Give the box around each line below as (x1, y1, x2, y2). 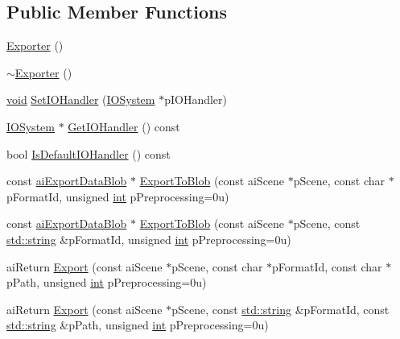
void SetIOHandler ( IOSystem (6, 91, 155, 108)
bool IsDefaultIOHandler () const (6, 145, 171, 162)
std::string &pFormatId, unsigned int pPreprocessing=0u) (6, 230, 291, 247)
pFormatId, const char (272, 258, 382, 275)
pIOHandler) (164, 91, 228, 108)
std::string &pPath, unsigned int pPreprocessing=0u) (6, 316, 269, 333)
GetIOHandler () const (68, 118, 180, 134)
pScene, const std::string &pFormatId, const (171, 300, 390, 317)
